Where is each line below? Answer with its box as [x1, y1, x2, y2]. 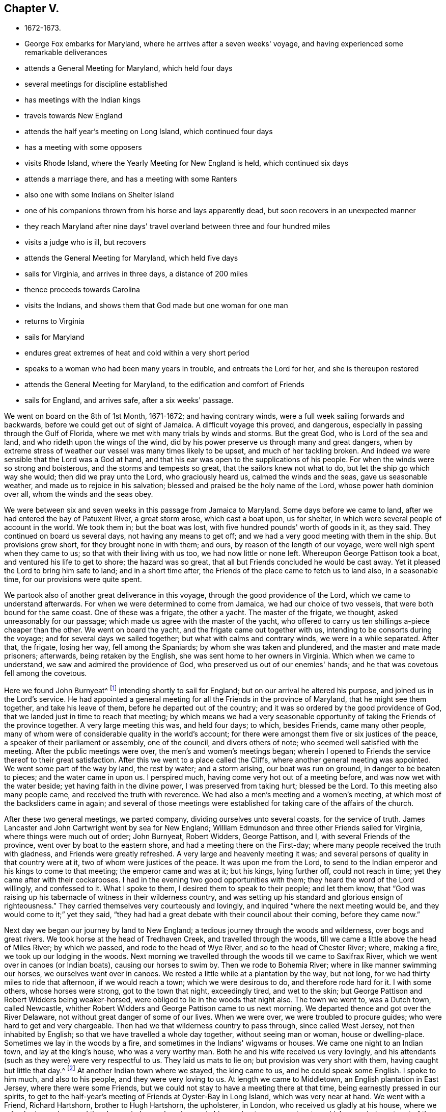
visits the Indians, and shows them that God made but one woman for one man [24, 301, 288, 310]
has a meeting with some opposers [24, 143, 142, 152]
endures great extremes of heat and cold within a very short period [24, 348, 249, 358]
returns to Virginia [24, 317, 85, 326]
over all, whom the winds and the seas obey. [4, 490, 153, 499]
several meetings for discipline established [24, 80, 168, 89]
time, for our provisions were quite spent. [4, 575, 142, 584]
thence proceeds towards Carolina [24, 285, 140, 294]
